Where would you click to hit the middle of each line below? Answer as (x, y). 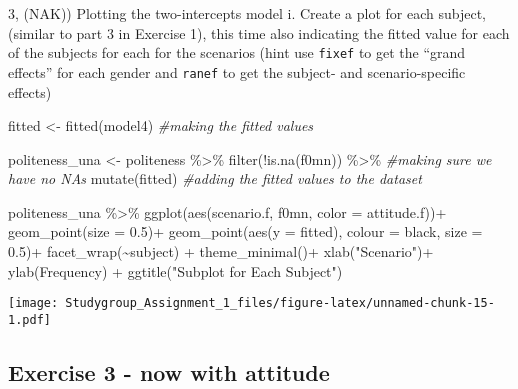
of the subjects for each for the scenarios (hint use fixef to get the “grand (237, 52)
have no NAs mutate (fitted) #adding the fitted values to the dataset (215, 178)
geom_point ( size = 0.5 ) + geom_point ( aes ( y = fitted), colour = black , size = (245, 231)
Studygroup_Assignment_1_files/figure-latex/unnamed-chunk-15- (280, 303)
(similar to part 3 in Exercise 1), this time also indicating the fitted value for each (259, 32)
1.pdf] (29, 319)
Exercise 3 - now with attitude (169, 371)
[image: (33, 303)
